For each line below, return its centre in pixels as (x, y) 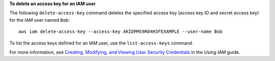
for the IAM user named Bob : (39, 20)
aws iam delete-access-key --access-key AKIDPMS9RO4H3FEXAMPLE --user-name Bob (120, 32)
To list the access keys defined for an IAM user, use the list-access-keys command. (101, 43)
